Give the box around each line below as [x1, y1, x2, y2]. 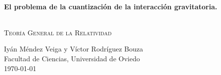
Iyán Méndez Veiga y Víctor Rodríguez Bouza [4, 44, 143, 54]
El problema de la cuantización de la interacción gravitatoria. [4, 1, 218, 11]
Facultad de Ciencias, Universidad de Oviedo [4, 53, 140, 63]
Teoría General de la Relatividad [4, 27, 112, 37]
